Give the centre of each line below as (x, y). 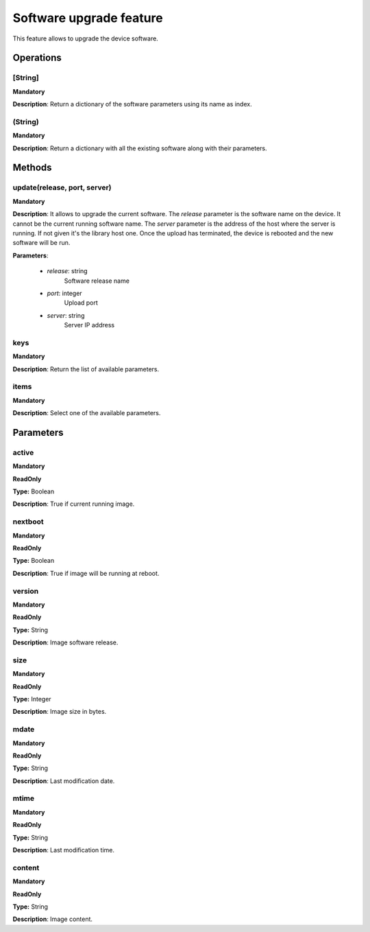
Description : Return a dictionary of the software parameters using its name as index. (133, 104)
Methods (32, 168)
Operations (37, 58)
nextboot (28, 522)
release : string (67, 271)
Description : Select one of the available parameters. (87, 413)
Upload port (81, 303)
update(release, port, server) (62, 187)
